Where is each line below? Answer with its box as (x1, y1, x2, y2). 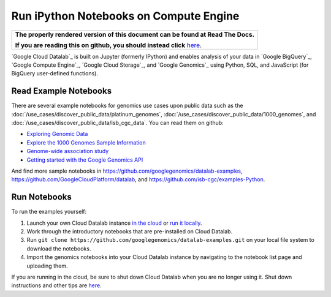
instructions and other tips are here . (11, 282, 102, 289)
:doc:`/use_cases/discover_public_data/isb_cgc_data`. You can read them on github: (11, 119, 224, 127)
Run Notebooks (11, 192, 72, 202)
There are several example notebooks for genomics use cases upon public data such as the (11, 102, 243, 110)
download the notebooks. (26, 245, 91, 252)
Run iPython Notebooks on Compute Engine (11, 9, 240, 23)
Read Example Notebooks (11, 86, 112, 96)
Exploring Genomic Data (26, 130, 88, 138)
